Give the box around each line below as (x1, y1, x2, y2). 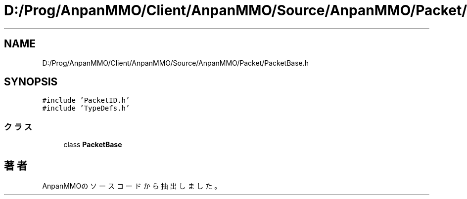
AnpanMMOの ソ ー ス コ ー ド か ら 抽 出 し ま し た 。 (42, 182, 222, 191)
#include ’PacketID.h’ (42, 96, 130, 105)
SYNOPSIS (4, 76, 58, 88)
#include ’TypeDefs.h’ (42, 104, 130, 113)
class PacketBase (63, 140, 122, 149)
